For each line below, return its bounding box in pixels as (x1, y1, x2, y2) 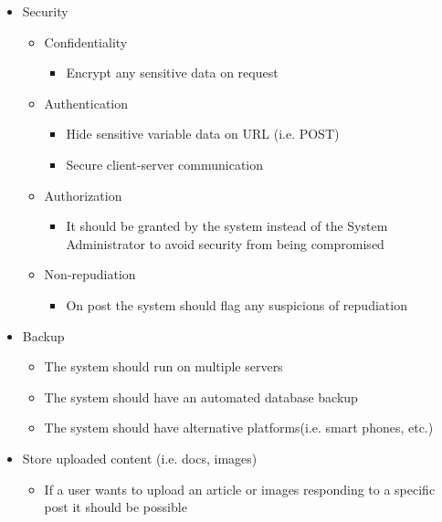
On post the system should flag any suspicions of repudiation (66, 295, 407, 314)
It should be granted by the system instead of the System (66, 216, 388, 235)
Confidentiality (44, 32, 128, 51)
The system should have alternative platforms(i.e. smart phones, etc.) (44, 418, 434, 437)
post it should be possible (44, 497, 187, 517)
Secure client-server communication (66, 154, 264, 173)
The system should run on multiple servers (44, 357, 283, 376)
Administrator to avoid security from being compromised (66, 234, 384, 253)
